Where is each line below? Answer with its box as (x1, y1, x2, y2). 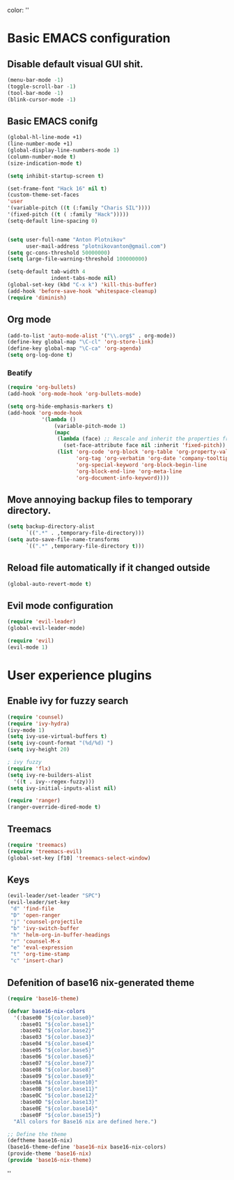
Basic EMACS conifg (7, 115, 98, 127)
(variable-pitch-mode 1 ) (54, 422, 127, 429)
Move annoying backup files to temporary (7, 494, 193, 506)
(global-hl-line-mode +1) (7, 134, 82, 141)
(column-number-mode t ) (7, 153, 77, 160)
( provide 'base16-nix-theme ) (7, 1157, 92, 1164)
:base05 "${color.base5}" (19, 1047, 95, 1054)
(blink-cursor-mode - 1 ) (7, 96, 77, 103)
